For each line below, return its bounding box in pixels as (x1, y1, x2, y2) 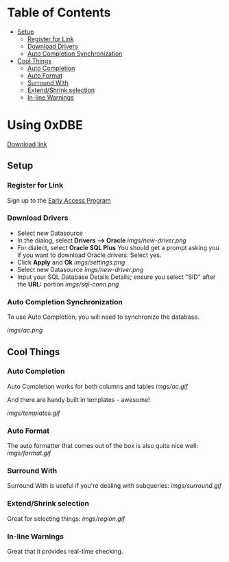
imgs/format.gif (7, 449, 51, 458)
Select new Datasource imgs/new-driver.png (16, 265, 144, 273)
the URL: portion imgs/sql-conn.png (16, 280, 119, 288)
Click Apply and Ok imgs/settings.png (16, 258, 125, 266)
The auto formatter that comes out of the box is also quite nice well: (7, 442, 199, 450)
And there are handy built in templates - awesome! (7, 395, 150, 403)
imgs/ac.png (7, 326, 43, 335)
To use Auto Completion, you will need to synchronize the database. (7, 313, 200, 321)
